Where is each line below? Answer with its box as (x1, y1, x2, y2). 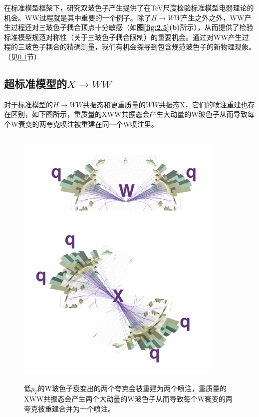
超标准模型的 (4, 75, 67, 91)
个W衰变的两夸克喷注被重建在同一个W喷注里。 (4, 118, 158, 129)
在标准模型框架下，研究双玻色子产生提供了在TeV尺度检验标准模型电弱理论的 (4, 2, 254, 12)
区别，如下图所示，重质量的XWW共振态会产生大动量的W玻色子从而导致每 (10, 109, 255, 119)
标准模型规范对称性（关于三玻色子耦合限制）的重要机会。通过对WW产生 (4, 31, 242, 42)
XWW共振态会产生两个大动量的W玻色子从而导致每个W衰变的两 (24, 394, 233, 404)
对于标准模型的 (4, 99, 53, 109)
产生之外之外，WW (181, 12, 245, 22)
